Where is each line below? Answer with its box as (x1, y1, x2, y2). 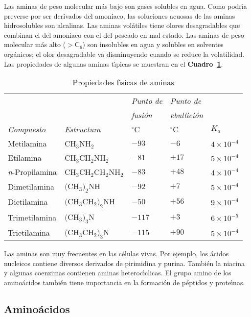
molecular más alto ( (4, 39, 66, 49)
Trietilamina (8, 226, 50, 238)
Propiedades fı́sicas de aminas (72, 76, 174, 88)
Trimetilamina (8, 211, 57, 223)
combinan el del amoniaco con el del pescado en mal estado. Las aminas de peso (4, 29, 244, 40)
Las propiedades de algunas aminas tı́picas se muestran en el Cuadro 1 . (4, 58, 223, 69)
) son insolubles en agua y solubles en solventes (82, 39, 224, 49)
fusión (131, 109, 152, 121)
